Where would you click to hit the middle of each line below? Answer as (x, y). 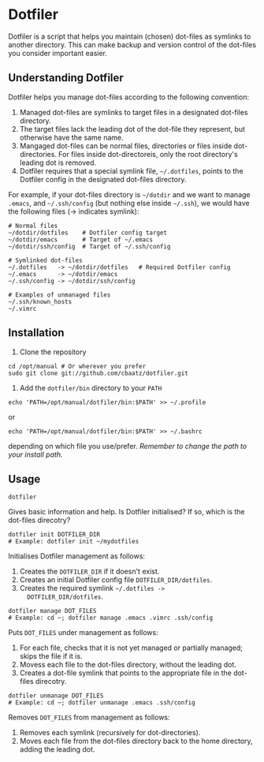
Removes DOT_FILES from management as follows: (89, 717)
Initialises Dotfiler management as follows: (77, 556)
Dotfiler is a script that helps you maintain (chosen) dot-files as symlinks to (130, 36)
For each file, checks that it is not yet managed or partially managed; (131, 648)
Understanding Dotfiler (66, 78)
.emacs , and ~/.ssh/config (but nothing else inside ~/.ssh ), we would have (129, 203)
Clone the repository (53, 352)
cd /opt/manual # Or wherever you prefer (77, 366)
